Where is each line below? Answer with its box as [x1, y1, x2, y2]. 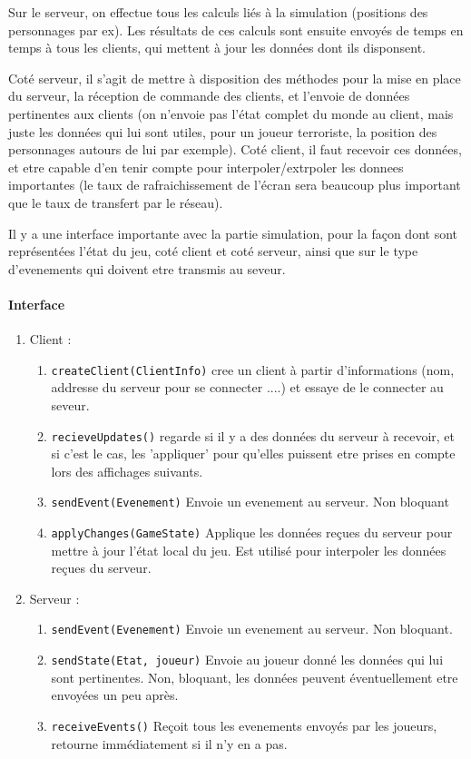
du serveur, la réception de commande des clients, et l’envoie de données [8, 86, 410, 105]
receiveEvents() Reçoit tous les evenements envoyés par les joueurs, [51, 715, 437, 734]
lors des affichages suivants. [51, 461, 203, 480]
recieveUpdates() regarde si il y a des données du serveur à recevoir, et [51, 426, 456, 445]
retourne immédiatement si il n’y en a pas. [51, 734, 288, 753]
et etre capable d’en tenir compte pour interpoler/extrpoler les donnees [8, 157, 404, 176]
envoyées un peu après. [51, 685, 179, 705]
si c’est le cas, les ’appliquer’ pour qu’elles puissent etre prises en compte [51, 444, 456, 463]
